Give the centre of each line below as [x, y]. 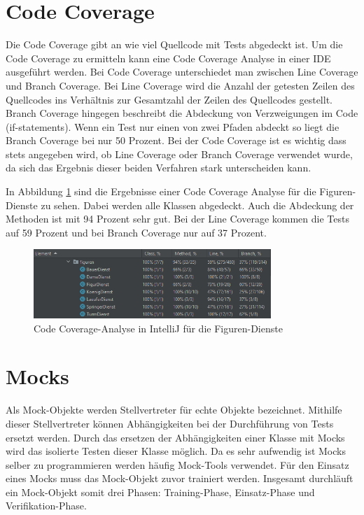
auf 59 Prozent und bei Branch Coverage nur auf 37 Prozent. [136, 232]
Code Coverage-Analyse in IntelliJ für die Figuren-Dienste [158, 328]
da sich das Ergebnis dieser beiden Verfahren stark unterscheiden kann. [159, 168]
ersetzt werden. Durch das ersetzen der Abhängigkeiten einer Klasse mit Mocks [175, 437]
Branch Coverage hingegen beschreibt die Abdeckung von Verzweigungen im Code [182, 113]
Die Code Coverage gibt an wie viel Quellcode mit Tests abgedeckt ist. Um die [174, 44]
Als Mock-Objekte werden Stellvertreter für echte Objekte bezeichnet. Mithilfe [174, 410]
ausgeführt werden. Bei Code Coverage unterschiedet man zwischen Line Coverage [182, 72]
